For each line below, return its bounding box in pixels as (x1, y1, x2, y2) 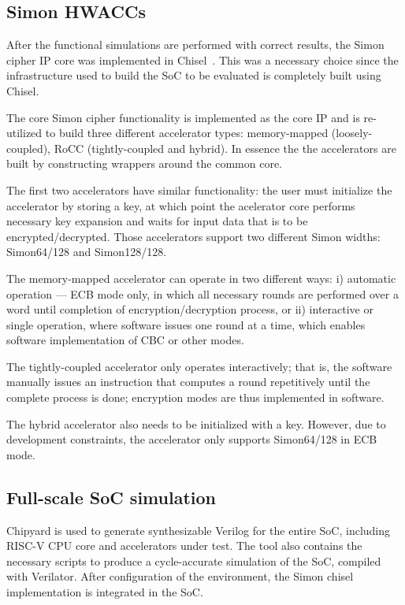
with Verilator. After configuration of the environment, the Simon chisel (6, 568, 354, 585)
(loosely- (331, 124, 373, 141)
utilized (6, 124, 43, 141)
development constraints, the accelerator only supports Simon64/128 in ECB (6, 431, 377, 447)
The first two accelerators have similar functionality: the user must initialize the (6, 181, 392, 198)
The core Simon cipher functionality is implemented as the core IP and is (6, 109, 360, 125)
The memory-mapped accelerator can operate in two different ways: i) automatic (6, 269, 396, 286)
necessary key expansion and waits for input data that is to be (6, 213, 308, 229)
